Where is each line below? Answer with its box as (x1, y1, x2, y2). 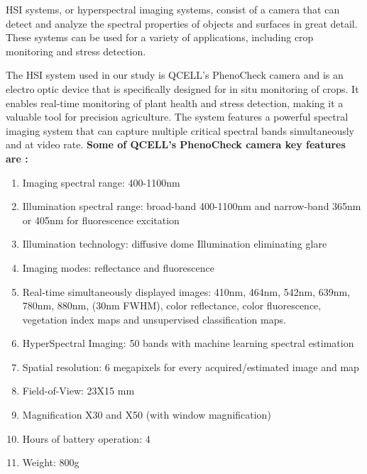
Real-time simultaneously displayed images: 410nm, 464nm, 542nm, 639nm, (22, 284, 351, 299)
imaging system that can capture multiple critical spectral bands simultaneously (6, 123, 354, 138)
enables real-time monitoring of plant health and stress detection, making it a (6, 95, 344, 110)
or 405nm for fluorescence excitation (22, 212, 180, 227)
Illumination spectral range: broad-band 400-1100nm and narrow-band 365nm (22, 199, 361, 214)
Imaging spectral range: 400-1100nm (22, 175, 180, 189)
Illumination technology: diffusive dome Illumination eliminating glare (22, 236, 327, 251)
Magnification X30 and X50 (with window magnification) (22, 407, 271, 422)
